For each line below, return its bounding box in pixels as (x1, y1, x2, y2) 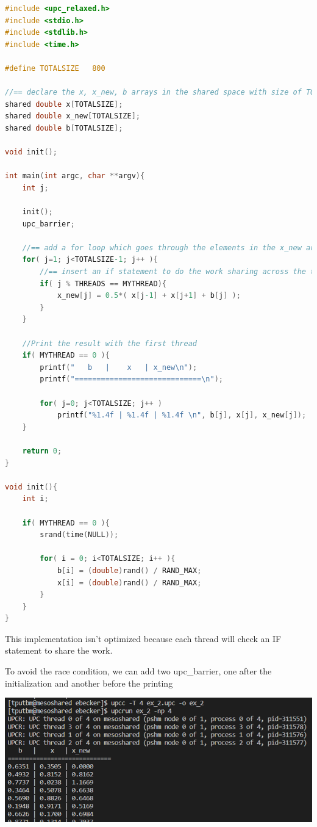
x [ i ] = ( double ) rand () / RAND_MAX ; (57, 578, 202, 587)
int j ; (22, 183, 49, 192)
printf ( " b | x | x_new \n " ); (40, 363, 198, 372)
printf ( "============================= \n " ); (40, 375, 223, 384)
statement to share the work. (5, 644, 113, 657)
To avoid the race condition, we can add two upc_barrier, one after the (5, 665, 272, 677)
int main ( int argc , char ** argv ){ (5, 172, 145, 181)
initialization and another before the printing (5, 676, 173, 689)
